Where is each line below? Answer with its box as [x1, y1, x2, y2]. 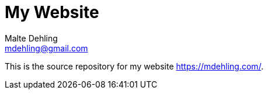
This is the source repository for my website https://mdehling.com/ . [5, 61, 264, 71]
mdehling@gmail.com [5, 43, 88, 53]
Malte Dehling [5, 33, 58, 43]
